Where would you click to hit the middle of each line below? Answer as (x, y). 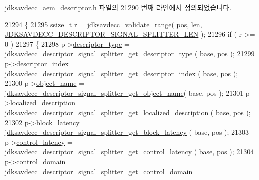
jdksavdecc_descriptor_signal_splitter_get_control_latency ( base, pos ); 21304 (129, 152)
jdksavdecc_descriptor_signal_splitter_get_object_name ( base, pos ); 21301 (124, 93)
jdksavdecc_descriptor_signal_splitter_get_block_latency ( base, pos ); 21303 (127, 132)
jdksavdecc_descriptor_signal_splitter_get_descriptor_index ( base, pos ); (121, 73)
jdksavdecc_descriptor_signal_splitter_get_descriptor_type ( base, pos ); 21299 (130, 53)
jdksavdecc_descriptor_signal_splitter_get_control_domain (99, 171)
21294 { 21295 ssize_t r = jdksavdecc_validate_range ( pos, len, (103, 24)
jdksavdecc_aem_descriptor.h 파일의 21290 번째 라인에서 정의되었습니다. (118, 7)
